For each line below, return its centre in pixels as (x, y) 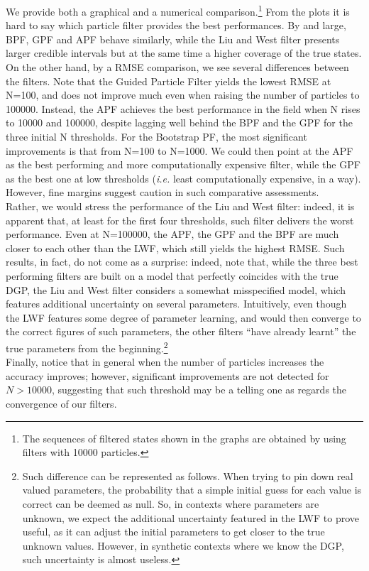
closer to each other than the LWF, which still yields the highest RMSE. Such (175, 248)
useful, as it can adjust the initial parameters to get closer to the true (174, 532)
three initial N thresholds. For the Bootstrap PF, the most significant (156, 136)
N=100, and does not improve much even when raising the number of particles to (183, 95)
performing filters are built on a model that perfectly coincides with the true (172, 275)
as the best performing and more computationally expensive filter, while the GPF (183, 164)
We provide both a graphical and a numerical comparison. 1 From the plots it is (178, 10)
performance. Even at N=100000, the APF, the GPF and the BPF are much (172, 234)
